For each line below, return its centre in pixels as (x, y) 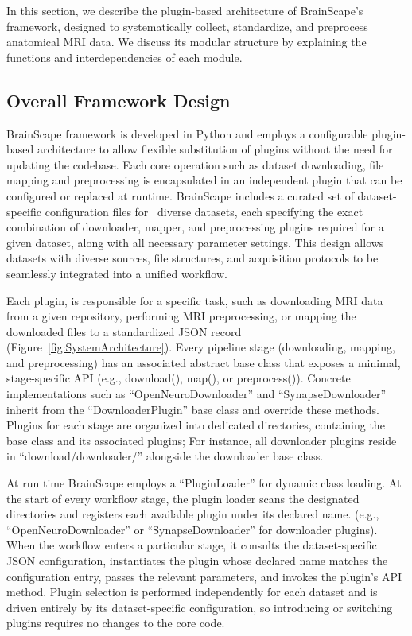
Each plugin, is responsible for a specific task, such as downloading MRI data (195, 300)
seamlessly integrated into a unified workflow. (117, 273)
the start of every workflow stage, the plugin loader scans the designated (183, 498)
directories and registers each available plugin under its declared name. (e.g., (193, 514)
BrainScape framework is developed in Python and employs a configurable (187, 133)
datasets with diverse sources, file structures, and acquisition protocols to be (192, 258)
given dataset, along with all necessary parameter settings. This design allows (195, 242)
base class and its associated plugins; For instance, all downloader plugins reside (202, 440)
